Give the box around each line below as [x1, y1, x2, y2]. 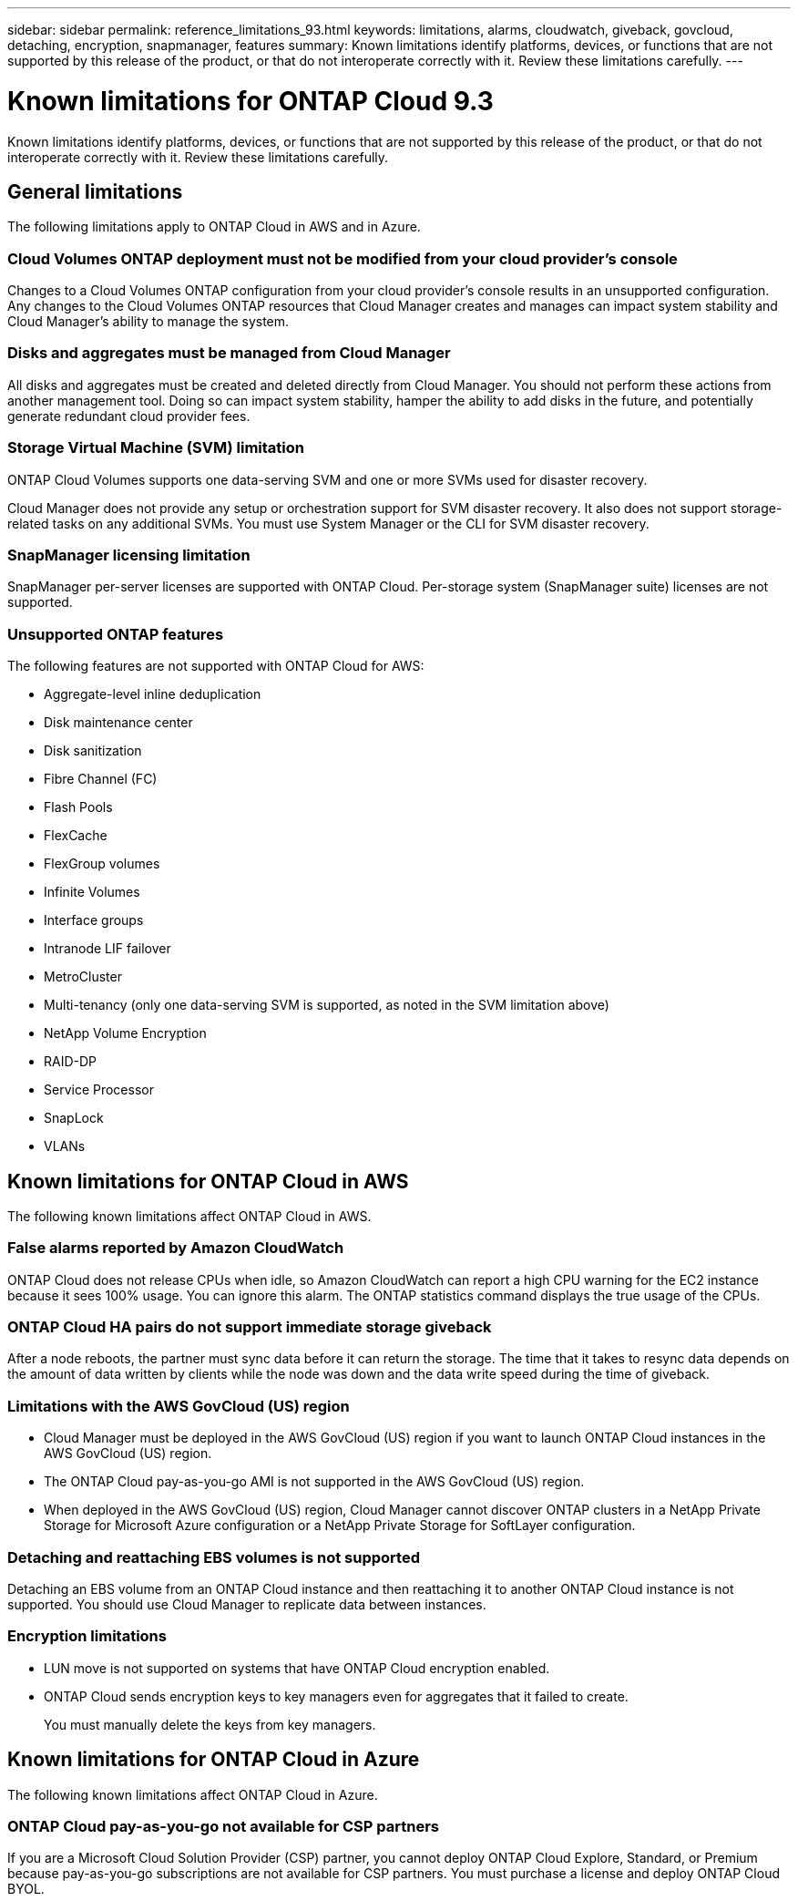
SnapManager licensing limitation [7, 545, 251, 564]
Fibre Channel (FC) [44, 771, 158, 787]
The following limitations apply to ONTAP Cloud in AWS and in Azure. [7, 219, 421, 235]
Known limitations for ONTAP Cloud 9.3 [7, 85, 494, 117]
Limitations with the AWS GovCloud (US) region [7, 1396, 350, 1415]
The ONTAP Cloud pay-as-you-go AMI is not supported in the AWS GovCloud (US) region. [44, 1474, 585, 1490]
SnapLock [44, 1110, 104, 1126]
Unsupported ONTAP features [7, 624, 224, 643]
